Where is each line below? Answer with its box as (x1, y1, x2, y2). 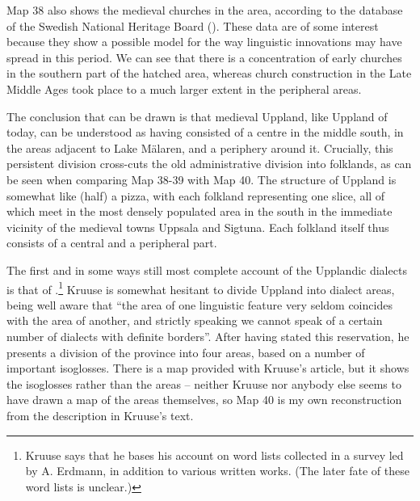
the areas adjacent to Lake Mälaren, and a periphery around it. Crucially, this (6, 139, 393, 156)
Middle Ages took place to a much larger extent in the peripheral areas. (6, 80, 362, 97)
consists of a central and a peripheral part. (6, 234, 217, 251)
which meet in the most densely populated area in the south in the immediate (6, 203, 393, 220)
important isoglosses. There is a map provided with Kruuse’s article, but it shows (6, 360, 409, 377)
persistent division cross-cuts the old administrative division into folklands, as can (6, 155, 412, 172)
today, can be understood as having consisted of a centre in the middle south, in (6, 124, 404, 141)
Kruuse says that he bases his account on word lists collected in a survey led (25, 446, 404, 463)
